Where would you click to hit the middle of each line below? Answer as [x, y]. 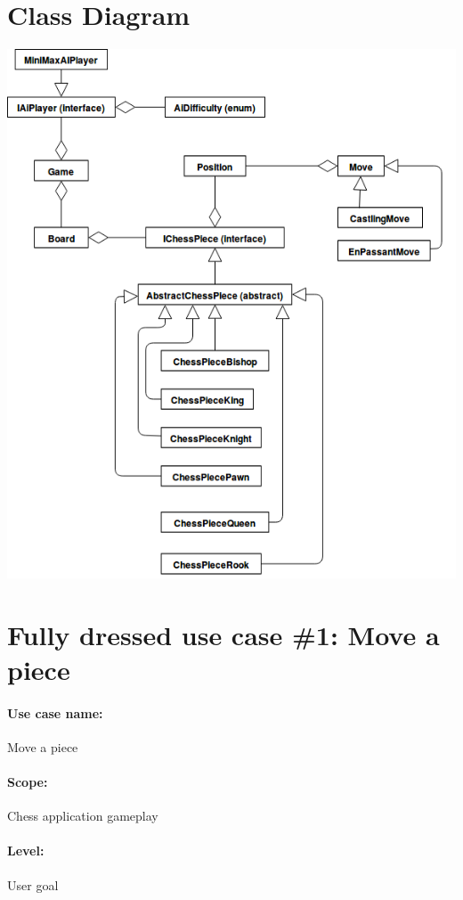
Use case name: [55, 712]
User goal [33, 884]
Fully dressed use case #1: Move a [223, 634]
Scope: [28, 782]
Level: [26, 851]
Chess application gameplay [83, 816]
